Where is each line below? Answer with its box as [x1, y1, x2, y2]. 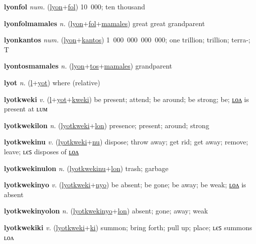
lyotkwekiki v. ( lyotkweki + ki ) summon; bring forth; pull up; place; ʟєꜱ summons [4, 222, 253, 232]
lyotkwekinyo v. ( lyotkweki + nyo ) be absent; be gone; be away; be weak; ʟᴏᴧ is [4, 179, 246, 190]
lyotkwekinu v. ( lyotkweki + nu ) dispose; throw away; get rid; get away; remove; [4, 137, 248, 147]
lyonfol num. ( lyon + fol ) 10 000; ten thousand [4, 1, 145, 11]
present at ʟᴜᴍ [4, 104, 48, 114]
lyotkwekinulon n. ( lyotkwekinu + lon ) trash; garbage [4, 163, 169, 173]
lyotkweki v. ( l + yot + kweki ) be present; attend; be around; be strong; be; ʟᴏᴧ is [4, 94, 249, 104]
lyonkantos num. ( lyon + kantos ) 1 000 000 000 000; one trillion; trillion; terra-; [4, 35, 251, 45]
